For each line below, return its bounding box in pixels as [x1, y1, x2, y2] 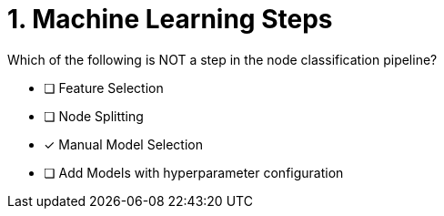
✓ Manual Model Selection [44, 136, 203, 152]
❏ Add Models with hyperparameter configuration [44, 164, 344, 180]
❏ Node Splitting [44, 108, 144, 124]
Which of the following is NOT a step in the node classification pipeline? [7, 51, 438, 67]
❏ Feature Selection [44, 79, 164, 96]
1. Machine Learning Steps [7, 4, 333, 35]
